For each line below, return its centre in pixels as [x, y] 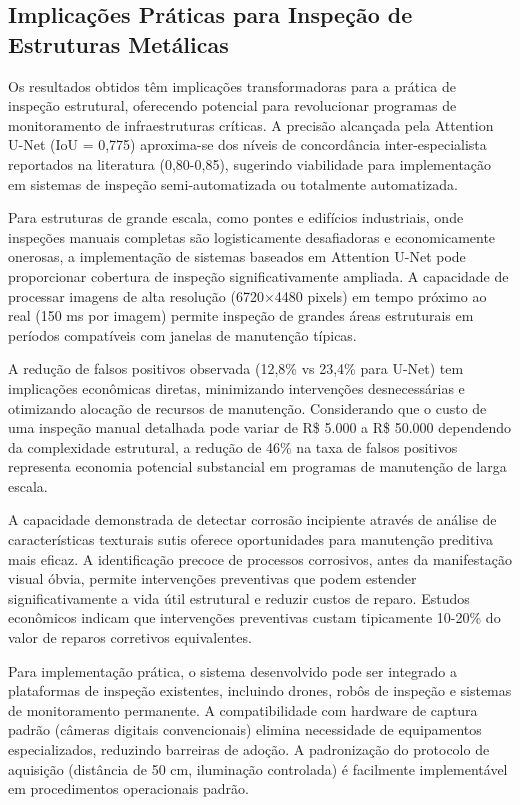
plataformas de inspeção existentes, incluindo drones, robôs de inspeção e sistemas [260, 690]
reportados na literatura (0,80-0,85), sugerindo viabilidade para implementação [250, 163]
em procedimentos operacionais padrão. [128, 788]
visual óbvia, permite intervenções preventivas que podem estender [212, 578]
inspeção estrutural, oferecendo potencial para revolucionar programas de [232, 105]
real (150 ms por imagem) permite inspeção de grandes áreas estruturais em [241, 315]
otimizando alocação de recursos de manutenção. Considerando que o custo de [247, 407]
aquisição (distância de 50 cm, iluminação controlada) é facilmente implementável [258, 768]
